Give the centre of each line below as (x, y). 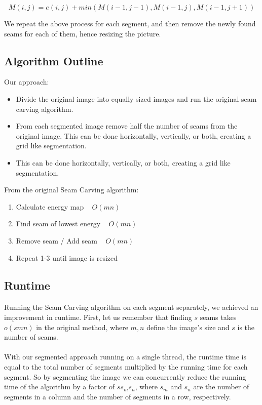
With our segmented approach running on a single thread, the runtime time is (125, 357)
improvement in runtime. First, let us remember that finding (98, 317)
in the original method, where (82, 327)
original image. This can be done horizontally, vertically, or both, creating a (134, 135)
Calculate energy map (50, 206)
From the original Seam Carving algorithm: (71, 190)
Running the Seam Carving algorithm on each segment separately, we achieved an (131, 307)
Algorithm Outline (54, 60)
